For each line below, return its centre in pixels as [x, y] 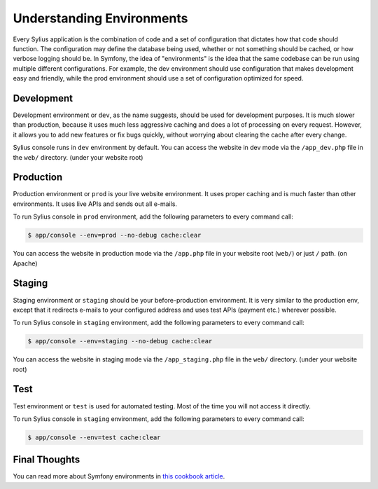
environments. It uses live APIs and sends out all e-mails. [95, 204]
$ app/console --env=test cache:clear [94, 437]
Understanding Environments [100, 18]
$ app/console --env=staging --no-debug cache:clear [120, 341]
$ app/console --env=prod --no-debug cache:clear [114, 235]
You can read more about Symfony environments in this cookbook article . [119, 476]
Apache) [25, 263]
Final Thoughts [47, 460]
